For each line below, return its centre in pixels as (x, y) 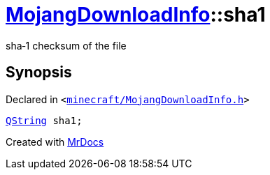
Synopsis (39, 73)
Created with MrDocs (55, 142)
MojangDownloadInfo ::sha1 (136, 15)
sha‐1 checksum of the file (66, 45)
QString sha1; (44, 120)
